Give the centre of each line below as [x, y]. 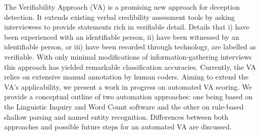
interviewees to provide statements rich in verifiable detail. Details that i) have [127, 27]
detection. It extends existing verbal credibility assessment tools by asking [120, 17]
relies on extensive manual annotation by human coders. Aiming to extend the [126, 77]
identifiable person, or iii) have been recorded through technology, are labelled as [130, 47]
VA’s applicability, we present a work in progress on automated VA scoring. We [128, 86]
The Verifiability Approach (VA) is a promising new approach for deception [122, 7]
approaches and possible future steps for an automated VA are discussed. [118, 127]
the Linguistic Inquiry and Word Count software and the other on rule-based [124, 106]
